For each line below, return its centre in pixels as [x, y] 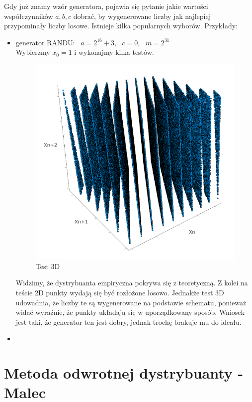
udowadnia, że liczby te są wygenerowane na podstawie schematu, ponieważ [131, 302]
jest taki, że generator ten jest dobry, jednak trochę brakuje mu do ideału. [128, 322]
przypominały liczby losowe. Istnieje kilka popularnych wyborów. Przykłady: [121, 26]
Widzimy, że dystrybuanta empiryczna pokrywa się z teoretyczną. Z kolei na [132, 283]
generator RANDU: [45, 42]
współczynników [29, 16]
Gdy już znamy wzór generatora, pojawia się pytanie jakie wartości [106, 6]
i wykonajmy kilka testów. [114, 52]
